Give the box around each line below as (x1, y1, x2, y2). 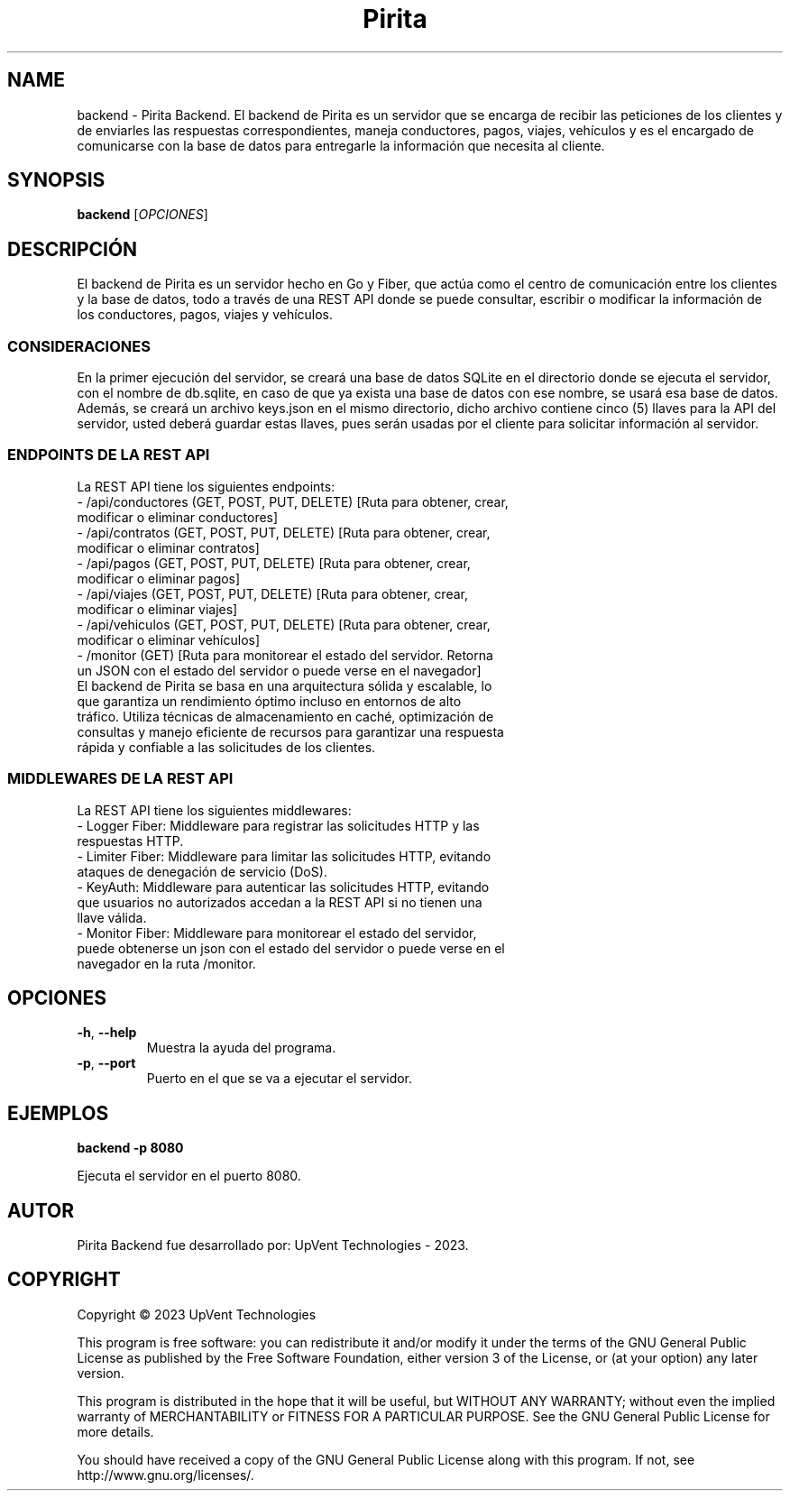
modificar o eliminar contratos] (77, 539, 260, 556)
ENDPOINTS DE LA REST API (7, 446, 210, 464)
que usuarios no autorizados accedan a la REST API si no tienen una (77, 894, 482, 910)
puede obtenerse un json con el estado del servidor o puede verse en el (77, 940, 505, 956)
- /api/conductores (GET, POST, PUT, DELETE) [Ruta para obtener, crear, (77, 493, 509, 510)
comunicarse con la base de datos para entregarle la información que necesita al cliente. (77, 137, 605, 153)
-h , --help (77, 1025, 137, 1041)
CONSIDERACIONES (7, 336, 151, 355)
